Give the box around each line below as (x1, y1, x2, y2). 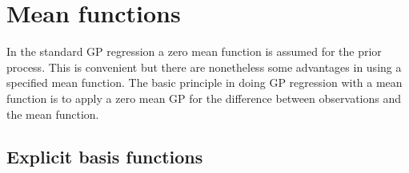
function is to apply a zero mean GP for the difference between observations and (6, 89, 401, 106)
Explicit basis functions (6, 144, 203, 169)
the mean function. (6, 105, 99, 122)
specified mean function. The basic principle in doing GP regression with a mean (6, 74, 403, 91)
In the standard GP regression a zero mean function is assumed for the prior (6, 43, 382, 60)
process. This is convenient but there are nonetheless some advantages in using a (6, 58, 402, 75)
